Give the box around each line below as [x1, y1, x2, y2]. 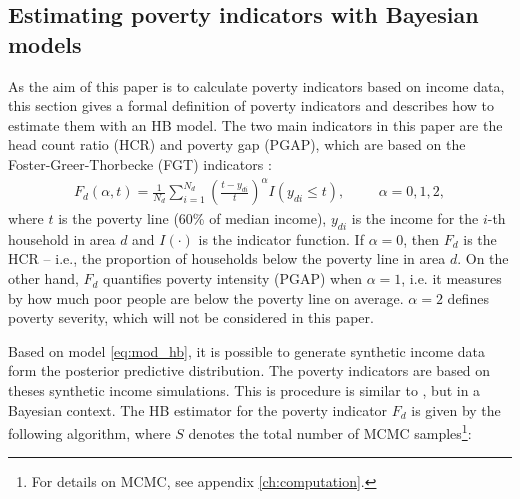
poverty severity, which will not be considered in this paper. [8, 307, 374, 328]
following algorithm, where [8, 422, 171, 443]
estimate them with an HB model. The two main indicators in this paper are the [8, 114, 503, 135]
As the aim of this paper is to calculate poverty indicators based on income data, [8, 75, 505, 96]
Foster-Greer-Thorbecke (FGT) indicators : [8, 153, 272, 174]
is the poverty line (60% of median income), [58, 208, 327, 229]
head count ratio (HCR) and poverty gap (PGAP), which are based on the [8, 134, 466, 155]
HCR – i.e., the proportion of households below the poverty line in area [8, 248, 446, 269]
